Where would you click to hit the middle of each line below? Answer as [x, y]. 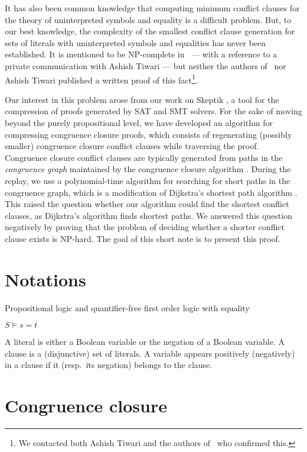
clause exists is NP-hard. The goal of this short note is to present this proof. [143, 238]
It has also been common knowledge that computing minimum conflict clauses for [152, 8]
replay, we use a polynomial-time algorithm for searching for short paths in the [148, 180]
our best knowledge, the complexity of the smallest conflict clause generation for [150, 31]
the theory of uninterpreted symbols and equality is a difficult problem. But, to [148, 19]
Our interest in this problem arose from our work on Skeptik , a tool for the [142, 99]
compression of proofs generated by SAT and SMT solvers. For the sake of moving [153, 111]
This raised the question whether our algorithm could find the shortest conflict [147, 204]
